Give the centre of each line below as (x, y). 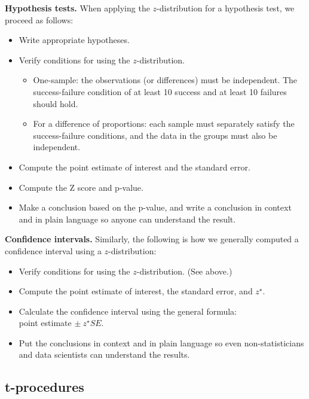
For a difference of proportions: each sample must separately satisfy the (164, 124)
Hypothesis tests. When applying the (77, 8)
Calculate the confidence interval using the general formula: (128, 311)
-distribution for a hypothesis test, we (226, 8)
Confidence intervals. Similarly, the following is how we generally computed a (152, 239)
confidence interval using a (53, 250)
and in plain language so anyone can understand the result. (127, 219)
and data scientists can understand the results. (104, 354)
